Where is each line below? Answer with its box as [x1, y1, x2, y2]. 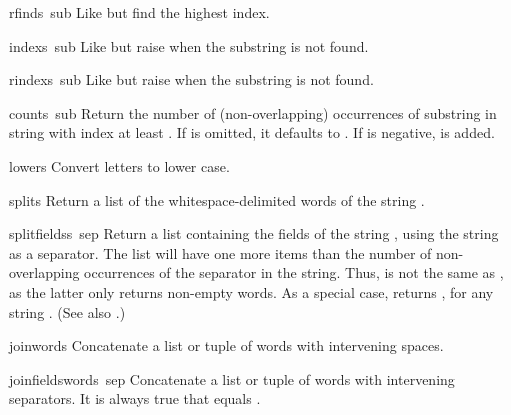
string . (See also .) [9, 301, 126, 322]
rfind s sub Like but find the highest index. [9, 2, 270, 22]
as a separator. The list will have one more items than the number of [9, 242, 432, 263]
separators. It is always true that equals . [9, 388, 261, 409]
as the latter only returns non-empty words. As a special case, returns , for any [9, 281, 494, 302]
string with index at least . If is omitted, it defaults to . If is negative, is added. [9, 122, 495, 143]
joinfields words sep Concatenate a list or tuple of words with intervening [9, 368, 455, 389]
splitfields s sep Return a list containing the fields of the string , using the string [9, 223, 499, 244]
